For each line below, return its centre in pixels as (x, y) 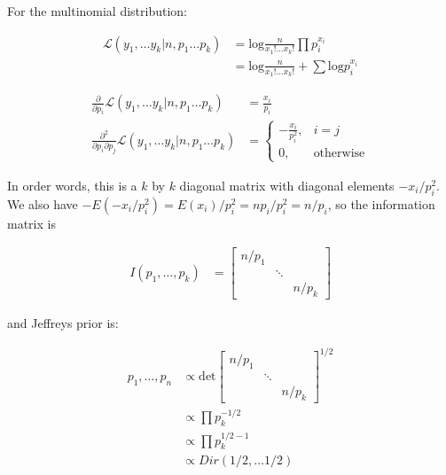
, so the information (381, 203)
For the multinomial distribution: (98, 11)
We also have (43, 203)
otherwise (339, 153)
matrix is (31, 223)
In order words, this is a (72, 185)
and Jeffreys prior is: (63, 323)
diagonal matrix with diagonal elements (287, 185)
